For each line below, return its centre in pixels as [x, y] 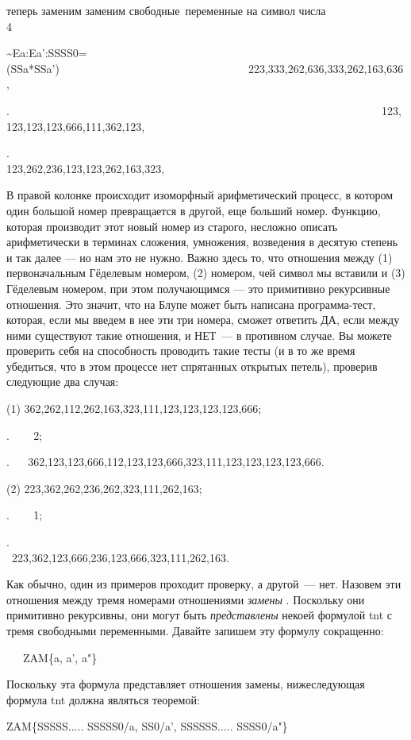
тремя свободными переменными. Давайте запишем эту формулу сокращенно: [195, 630]
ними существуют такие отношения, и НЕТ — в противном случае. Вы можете [199, 335]
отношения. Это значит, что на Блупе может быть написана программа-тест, [191, 304]
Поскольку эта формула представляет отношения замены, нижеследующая [186, 684]
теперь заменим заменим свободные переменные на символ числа [166, 10]
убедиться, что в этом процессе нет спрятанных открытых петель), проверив [192, 366]
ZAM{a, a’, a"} [60, 657]
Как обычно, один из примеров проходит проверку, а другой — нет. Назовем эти [204, 584]
